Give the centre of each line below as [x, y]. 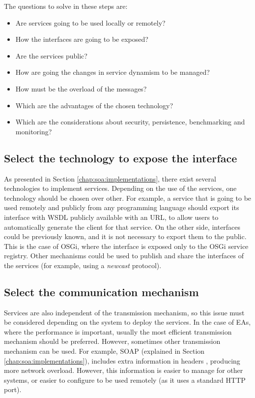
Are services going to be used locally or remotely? [90, 22]
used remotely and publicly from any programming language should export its [122, 207]
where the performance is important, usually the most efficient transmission [118, 331]
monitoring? [34, 131]
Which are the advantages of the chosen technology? [94, 105]
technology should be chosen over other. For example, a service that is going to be [128, 198]
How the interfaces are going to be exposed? [82, 39]
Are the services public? [51, 55]
